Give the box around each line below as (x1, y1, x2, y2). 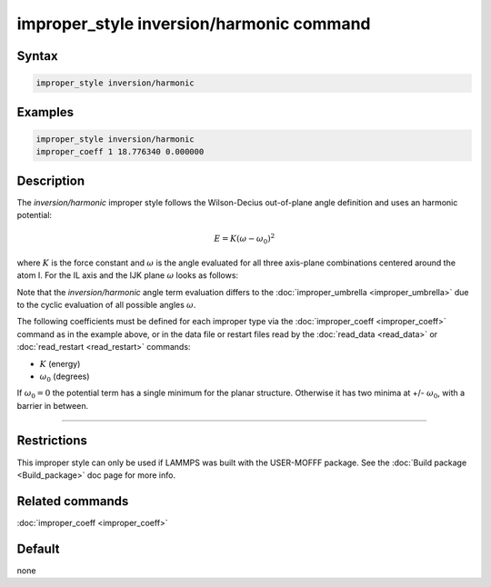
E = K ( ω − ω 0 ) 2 (214, 232, 276, 246)
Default (16, 541, 60, 556)
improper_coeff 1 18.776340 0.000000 (35, 146, 205, 157)
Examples (16, 104, 75, 120)
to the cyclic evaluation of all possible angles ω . (16, 299, 196, 310)
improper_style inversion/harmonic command (16, 14, 372, 34)
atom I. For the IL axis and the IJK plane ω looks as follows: (16, 270, 239, 281)
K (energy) (39, 358, 81, 369)
